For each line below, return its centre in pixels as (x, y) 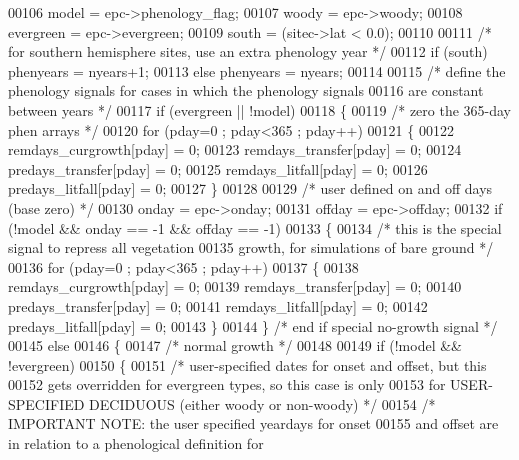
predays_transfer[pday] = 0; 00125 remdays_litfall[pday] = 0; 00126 (218, 168)
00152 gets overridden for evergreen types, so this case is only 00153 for (227, 384)
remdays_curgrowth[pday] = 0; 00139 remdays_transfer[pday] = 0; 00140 (235, 286)
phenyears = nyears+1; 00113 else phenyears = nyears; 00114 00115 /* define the (257, 70)
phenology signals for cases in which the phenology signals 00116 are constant (246, 90)
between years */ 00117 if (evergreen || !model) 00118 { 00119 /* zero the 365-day (260, 109)
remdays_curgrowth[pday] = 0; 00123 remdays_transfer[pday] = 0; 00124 (235, 149)
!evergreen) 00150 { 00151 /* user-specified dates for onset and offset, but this (247, 364)
